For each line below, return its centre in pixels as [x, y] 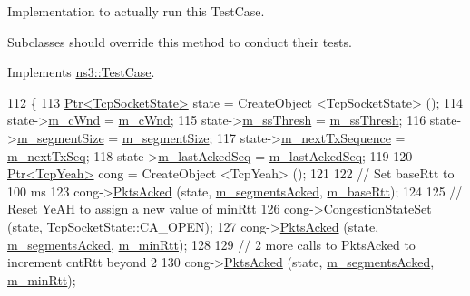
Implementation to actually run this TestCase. [136, 11]
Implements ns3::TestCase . [81, 72]
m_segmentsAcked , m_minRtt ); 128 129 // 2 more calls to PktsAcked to [211, 244]
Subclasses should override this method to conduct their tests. [180, 41]
